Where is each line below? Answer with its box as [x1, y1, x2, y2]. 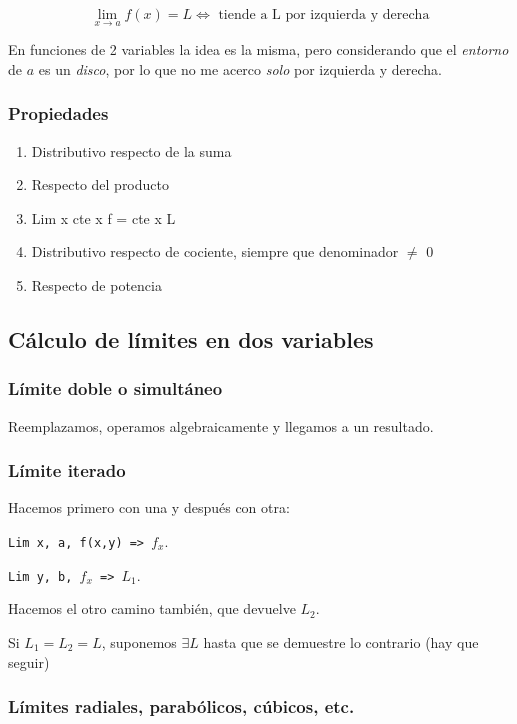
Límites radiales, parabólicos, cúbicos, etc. [8, 694, 355, 719]
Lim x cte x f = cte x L [31, 207, 176, 228]
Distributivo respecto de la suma [31, 140, 232, 161]
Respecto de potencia [31, 275, 162, 295]
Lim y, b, [8, 569, 73, 584]
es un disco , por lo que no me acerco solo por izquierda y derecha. [38, 58, 442, 79]
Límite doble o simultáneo [8, 376, 223, 401]
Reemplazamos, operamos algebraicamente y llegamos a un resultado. [8, 415, 434, 436]
